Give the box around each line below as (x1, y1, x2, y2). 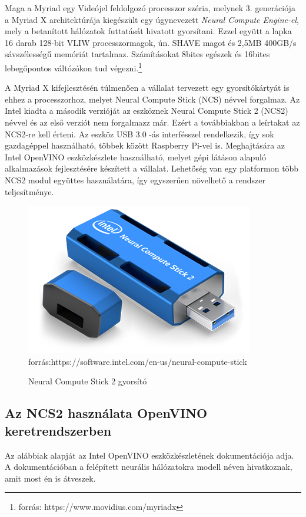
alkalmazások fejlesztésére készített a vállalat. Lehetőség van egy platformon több (5, 162, 299, 174)
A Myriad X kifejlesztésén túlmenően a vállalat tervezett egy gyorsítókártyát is (5, 81, 290, 94)
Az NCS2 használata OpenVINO (5, 404, 208, 422)
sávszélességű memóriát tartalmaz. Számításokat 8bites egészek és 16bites (5, 48, 270, 60)
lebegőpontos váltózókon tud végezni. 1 (5, 60, 142, 74)
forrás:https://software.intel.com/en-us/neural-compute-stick (28, 355, 247, 367)
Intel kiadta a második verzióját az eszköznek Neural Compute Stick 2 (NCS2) (5, 104, 288, 117)
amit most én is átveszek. (5, 472, 96, 484)
